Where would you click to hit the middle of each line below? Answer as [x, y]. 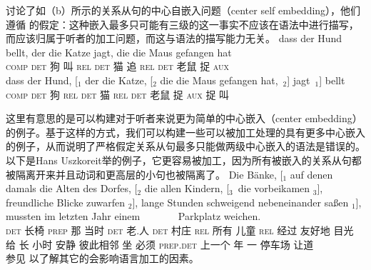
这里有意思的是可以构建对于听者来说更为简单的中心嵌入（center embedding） [184, 118]
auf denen [311, 174]
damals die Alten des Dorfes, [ [72, 188]
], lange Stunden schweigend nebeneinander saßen [240, 202]
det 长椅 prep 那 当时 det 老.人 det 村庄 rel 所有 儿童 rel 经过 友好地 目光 [180, 230]
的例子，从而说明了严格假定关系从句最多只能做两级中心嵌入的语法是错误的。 [185, 146]
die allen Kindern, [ [187, 188]
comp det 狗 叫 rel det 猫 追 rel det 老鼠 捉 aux [118, 66]
